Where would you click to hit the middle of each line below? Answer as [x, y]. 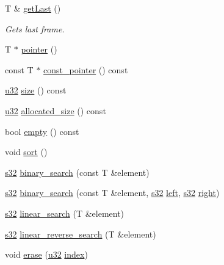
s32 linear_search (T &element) [65, 213]
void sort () [26, 152]
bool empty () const [42, 131]
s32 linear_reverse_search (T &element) [81, 234]
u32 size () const [36, 90]
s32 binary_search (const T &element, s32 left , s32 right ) [112, 193]
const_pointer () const [86, 69]
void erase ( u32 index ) [46, 254]
